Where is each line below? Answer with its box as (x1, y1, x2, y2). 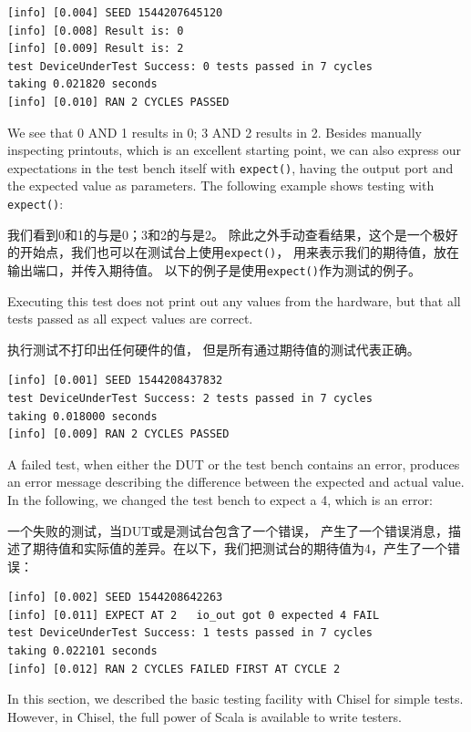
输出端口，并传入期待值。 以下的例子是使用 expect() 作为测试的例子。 (7, 260, 421, 279)
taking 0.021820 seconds (7, 77, 158, 91)
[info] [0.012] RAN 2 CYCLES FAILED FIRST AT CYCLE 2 (7, 662, 341, 675)
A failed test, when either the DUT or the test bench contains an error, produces (7, 454, 460, 473)
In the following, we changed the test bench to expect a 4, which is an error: (7, 490, 433, 509)
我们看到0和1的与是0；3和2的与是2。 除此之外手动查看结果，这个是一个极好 (7, 224, 458, 243)
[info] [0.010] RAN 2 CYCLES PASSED (7, 95, 230, 108)
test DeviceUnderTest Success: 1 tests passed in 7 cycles (7, 626, 373, 640)
